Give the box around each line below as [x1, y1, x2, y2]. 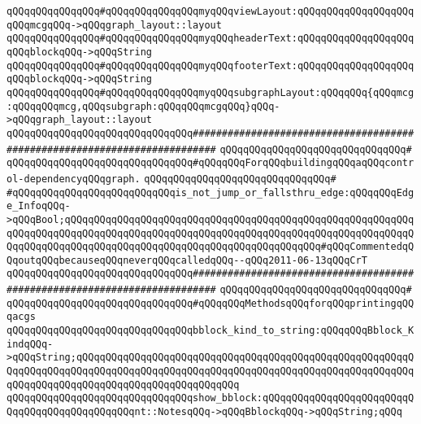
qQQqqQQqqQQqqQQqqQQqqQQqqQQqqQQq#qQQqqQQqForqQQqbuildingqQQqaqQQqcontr [7, 157, 414, 169]
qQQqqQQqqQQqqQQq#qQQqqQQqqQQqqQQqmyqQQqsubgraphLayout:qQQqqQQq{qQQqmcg [7, 86, 414, 98]
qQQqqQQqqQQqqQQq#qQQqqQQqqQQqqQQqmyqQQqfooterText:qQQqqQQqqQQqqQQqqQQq [7, 59, 414, 72]
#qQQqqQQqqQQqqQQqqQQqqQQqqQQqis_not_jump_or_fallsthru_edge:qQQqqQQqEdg [7, 186, 414, 199]
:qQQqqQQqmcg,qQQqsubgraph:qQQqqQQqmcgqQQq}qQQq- [7, 100, 280, 112]
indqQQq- [7, 338, 54, 350]
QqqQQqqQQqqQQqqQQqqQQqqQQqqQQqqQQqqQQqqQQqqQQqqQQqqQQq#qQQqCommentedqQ [7, 241, 414, 253]
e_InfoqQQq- [7, 200, 71, 212]
